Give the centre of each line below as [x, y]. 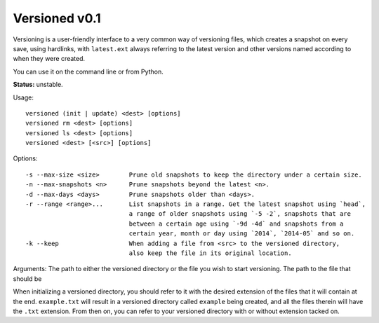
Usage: [24, 97]
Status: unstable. [38, 85]
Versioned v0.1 [57, 18]
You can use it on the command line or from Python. [88, 71]
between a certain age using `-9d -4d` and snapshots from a [236, 224]
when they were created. [49, 59]
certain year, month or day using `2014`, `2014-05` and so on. [242, 234]
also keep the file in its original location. [210, 253]
